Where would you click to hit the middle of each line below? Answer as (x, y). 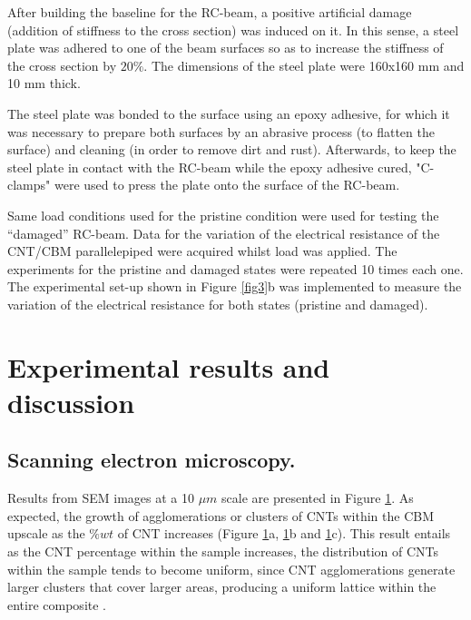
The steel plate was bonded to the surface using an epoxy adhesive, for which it (229, 113)
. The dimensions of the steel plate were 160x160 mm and (304, 65)
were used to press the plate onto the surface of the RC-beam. (227, 185)
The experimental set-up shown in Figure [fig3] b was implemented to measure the (235, 286)
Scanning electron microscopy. (152, 460)
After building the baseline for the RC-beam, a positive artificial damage (210, 12)
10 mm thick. (44, 83)
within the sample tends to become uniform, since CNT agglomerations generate (231, 569)
